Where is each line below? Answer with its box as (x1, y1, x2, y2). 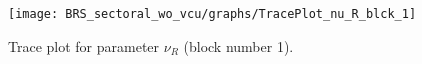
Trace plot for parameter (8, 35, 160, 56)
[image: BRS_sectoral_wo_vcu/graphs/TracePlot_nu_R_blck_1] (8, 7, 417, 21)
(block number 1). (183, 35, 294, 56)
